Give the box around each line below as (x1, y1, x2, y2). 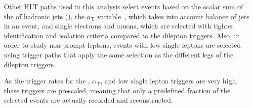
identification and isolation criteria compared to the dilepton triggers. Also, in (4, 30, 240, 40)
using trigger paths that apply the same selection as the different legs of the (4, 49, 234, 59)
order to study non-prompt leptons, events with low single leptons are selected (4, 40, 241, 50)
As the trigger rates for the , (4, 76, 90, 86)
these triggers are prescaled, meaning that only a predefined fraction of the (4, 85, 231, 95)
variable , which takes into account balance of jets (97, 11, 250, 21)
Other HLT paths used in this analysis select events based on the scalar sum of (4, 1, 243, 11)
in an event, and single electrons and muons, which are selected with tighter (4, 21, 234, 31)
